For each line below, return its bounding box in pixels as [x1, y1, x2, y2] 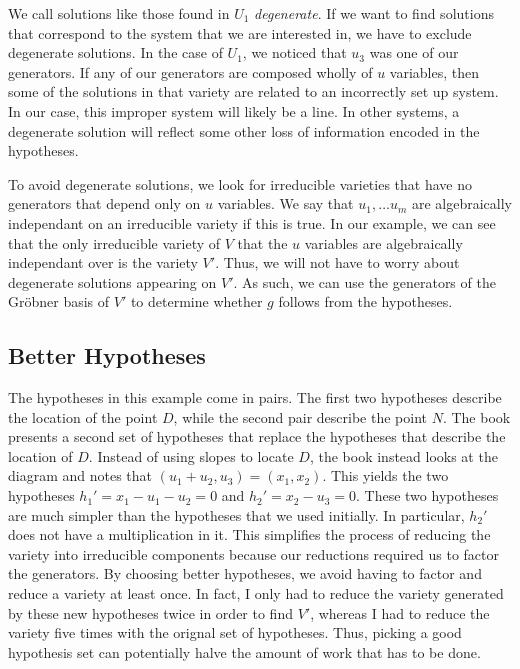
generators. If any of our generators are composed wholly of [8, 61, 373, 82]
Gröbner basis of [8, 291, 110, 312]
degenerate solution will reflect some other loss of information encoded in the [8, 120, 480, 141]
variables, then [389, 61, 479, 82]
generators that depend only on [8, 193, 201, 214]
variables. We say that [217, 193, 354, 214]
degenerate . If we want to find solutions [254, 3, 494, 23]
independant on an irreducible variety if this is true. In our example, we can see [8, 212, 496, 233]
